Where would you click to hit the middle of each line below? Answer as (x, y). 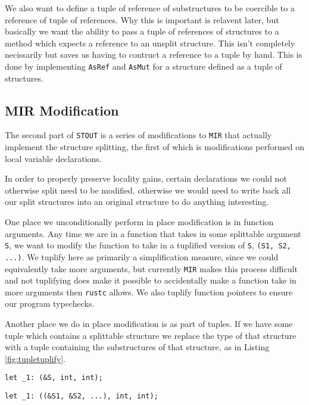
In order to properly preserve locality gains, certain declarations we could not (146, 178)
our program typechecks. (50, 303)
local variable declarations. (53, 158)
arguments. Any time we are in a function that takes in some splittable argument (153, 233)
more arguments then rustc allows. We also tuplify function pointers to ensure (149, 292)
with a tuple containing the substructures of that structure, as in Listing (137, 347)
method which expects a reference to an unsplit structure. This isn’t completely (150, 43)
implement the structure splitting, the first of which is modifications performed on (155, 147)
